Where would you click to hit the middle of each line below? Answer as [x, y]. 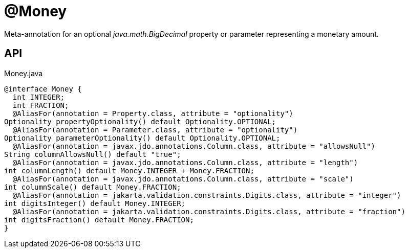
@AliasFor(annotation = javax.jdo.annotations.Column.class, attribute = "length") [185, 162]
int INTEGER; [39, 97]
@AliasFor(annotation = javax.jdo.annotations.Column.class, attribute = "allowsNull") [194, 146]
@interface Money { [43, 89]
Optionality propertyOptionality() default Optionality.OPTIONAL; [140, 121]
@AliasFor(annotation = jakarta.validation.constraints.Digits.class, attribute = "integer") [207, 195]
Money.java [24, 73]
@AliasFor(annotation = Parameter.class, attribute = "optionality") [155, 130]
